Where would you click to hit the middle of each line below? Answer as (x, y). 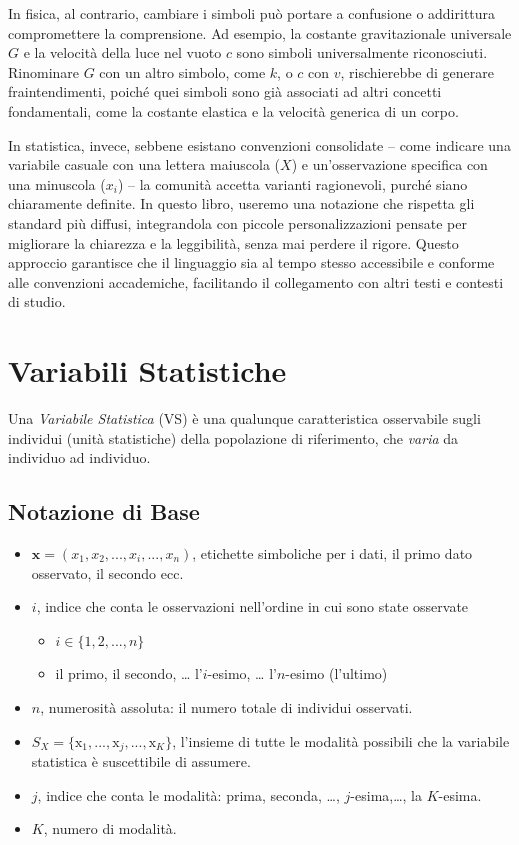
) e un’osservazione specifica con (389, 164)
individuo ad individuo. (79, 457)
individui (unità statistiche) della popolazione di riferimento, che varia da (233, 437)
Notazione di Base (104, 511)
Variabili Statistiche (147, 370)
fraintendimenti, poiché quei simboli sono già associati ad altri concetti (225, 91)
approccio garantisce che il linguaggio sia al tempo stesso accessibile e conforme (251, 262)
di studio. (37, 301)
